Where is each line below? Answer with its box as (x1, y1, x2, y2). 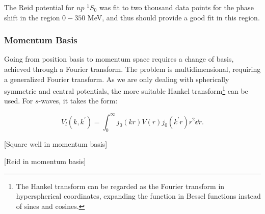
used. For (4, 95, 33, 106)
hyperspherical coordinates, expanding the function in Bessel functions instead (16, 191, 261, 201)
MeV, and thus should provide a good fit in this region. (87, 12, 260, 22)
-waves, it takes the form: (38, 95, 118, 106)
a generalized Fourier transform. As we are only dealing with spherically (4, 73, 229, 84)
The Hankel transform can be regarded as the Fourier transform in (16, 180, 225, 191)
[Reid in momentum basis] (4, 155, 86, 166)
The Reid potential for (4, 2, 74, 12)
